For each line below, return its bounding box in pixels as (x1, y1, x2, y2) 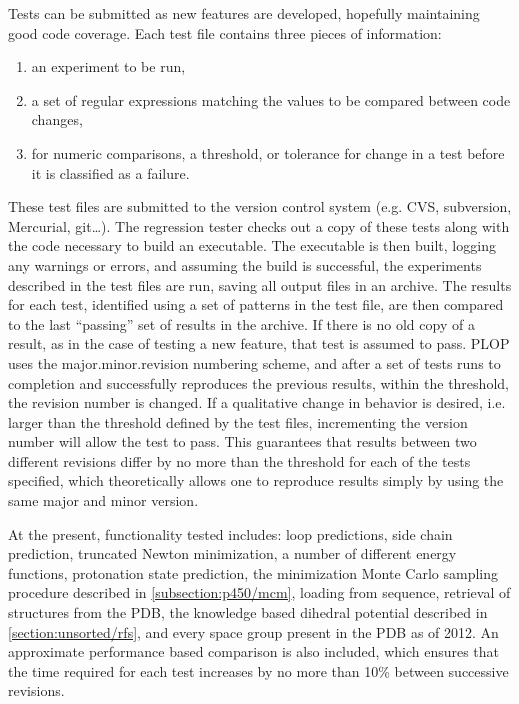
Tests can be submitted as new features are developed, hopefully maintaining (8, 3, 480, 23)
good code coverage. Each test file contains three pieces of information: (8, 22, 442, 43)
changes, (31, 109, 83, 130)
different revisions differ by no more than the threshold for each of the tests (8, 450, 471, 471)
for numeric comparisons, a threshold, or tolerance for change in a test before (31, 142, 505, 163)
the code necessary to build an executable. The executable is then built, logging (8, 235, 496, 256)
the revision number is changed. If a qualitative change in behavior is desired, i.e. (8, 392, 506, 413)
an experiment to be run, (31, 56, 186, 77)
